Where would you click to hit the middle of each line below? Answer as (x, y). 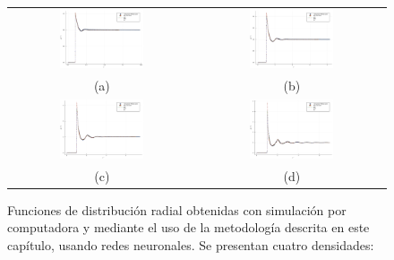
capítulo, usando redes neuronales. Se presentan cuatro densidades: (191, 244)
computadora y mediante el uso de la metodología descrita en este (188, 227)
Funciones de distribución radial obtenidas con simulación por (177, 209)
